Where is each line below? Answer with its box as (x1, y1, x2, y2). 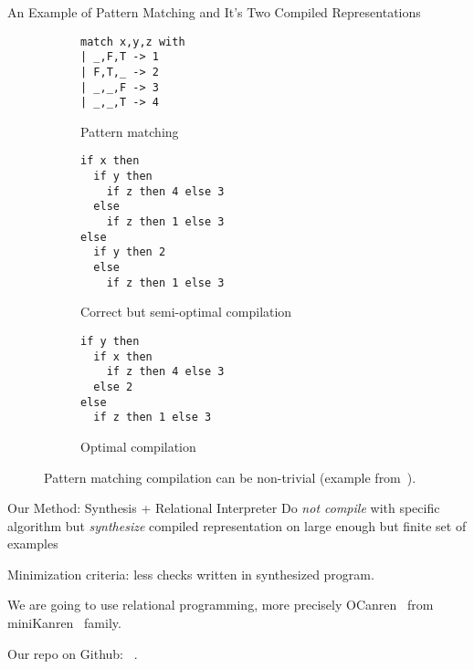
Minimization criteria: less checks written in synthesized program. (7, 564, 374, 583)
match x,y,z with (80, 35, 185, 48)
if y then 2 (93, 246, 166, 259)
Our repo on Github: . (7, 643, 138, 663)
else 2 (93, 380, 133, 393)
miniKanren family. (7, 613, 121, 632)
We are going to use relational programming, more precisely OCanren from (7, 595, 434, 614)
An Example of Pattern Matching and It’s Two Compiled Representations (7, 3, 421, 21)
